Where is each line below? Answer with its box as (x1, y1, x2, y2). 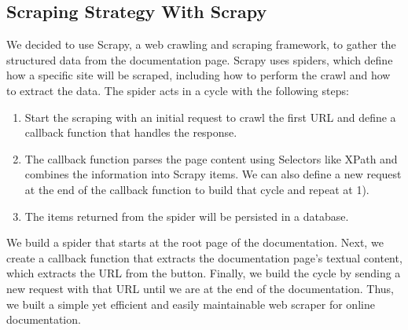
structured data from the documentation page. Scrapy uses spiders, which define (6, 51, 393, 68)
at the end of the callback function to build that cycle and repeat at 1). (24, 181, 369, 197)
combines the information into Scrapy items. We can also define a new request (24, 166, 402, 182)
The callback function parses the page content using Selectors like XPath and (24, 150, 398, 167)
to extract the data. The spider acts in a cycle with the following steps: (6, 82, 349, 98)
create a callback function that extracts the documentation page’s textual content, (6, 249, 402, 266)
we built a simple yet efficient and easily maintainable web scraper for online (6, 295, 375, 312)
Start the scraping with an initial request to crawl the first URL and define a (24, 108, 396, 125)
